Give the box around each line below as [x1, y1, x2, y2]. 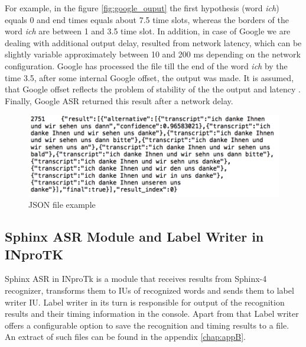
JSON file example [28, 198, 96, 211]
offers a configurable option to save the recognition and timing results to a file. [5, 319, 289, 331]
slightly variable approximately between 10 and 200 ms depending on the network [5, 48, 301, 60]
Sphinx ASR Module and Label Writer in [5, 227, 264, 246]
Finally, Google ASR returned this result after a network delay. [5, 94, 233, 107]
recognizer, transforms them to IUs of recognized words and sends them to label [5, 284, 294, 296]
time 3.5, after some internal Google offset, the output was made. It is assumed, [5, 71, 294, 83]
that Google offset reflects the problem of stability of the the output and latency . [5, 83, 301, 95]
